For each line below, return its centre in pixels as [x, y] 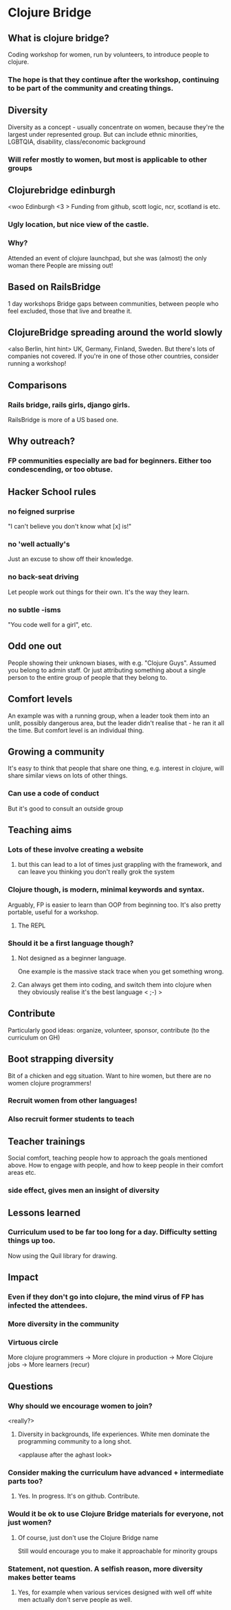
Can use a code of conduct [53, 793]
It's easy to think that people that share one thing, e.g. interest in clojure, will [116, 769]
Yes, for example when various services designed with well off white [115, 1592]
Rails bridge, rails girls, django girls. [69, 405]
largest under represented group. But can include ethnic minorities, [103, 134]
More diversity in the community [64, 1324]
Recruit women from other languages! [73, 1101]
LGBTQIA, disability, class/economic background [77, 142]
